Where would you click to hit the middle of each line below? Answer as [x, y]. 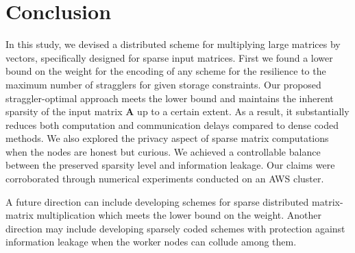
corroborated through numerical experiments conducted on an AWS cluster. [165, 179]
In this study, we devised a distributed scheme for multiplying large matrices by [173, 44]
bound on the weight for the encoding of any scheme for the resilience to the [166, 71]
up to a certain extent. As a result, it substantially [243, 111]
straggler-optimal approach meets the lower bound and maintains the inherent [170, 98]
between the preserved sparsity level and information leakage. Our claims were [170, 165]
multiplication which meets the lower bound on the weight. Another [179, 215]
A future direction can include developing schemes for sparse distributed [157, 201]
